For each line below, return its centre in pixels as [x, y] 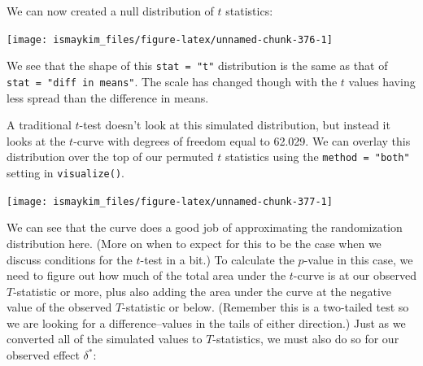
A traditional [39, 125]
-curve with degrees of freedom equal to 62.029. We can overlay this [242, 140]
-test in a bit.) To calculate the [217, 259]
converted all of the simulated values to [105, 339]
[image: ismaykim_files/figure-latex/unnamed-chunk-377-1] [170, 201]
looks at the [36, 140]
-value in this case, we [358, 259]
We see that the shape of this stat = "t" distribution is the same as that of [197, 65]
